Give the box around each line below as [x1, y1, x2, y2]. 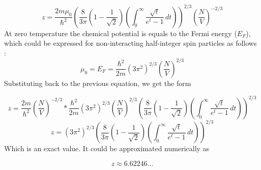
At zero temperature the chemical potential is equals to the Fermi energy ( [4, 27, 237, 38]
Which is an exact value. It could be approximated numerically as [4, 143, 210, 154]
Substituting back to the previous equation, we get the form [4, 77, 191, 88]
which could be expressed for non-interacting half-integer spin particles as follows [4, 38, 257, 48]
